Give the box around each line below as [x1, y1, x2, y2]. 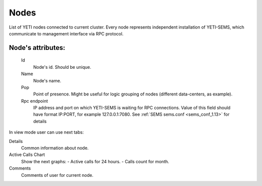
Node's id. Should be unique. [33, 64, 92, 70]
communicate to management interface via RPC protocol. [9, 31, 124, 36]
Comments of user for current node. [21, 172, 94, 178]
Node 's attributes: [9, 44, 65, 52]
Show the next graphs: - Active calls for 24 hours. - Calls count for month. [21, 158, 169, 164]
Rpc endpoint [21, 98, 48, 104]
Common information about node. [21, 145, 89, 151]
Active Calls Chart [9, 152, 45, 157]
